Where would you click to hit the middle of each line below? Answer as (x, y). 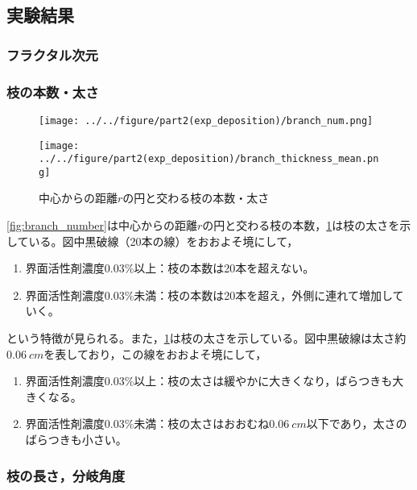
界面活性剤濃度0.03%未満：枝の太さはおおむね (147, 424)
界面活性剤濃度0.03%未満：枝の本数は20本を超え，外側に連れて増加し (209, 295)
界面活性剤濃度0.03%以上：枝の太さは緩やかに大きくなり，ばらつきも (209, 381)
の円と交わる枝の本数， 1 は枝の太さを (301, 225)
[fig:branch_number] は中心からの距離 (102, 225)
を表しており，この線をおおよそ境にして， (155, 353)
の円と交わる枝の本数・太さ (196, 198)
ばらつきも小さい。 (76, 439)
